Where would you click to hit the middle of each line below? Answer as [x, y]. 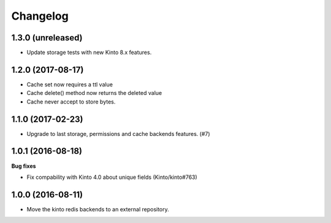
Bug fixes [24, 166]
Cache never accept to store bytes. [71, 102]
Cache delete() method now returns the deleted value [94, 93]
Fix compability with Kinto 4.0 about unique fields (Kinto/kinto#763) [112, 177]
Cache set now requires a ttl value [70, 84]
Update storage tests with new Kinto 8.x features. [89, 53]
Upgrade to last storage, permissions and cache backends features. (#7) [119, 134]
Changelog [40, 16]
